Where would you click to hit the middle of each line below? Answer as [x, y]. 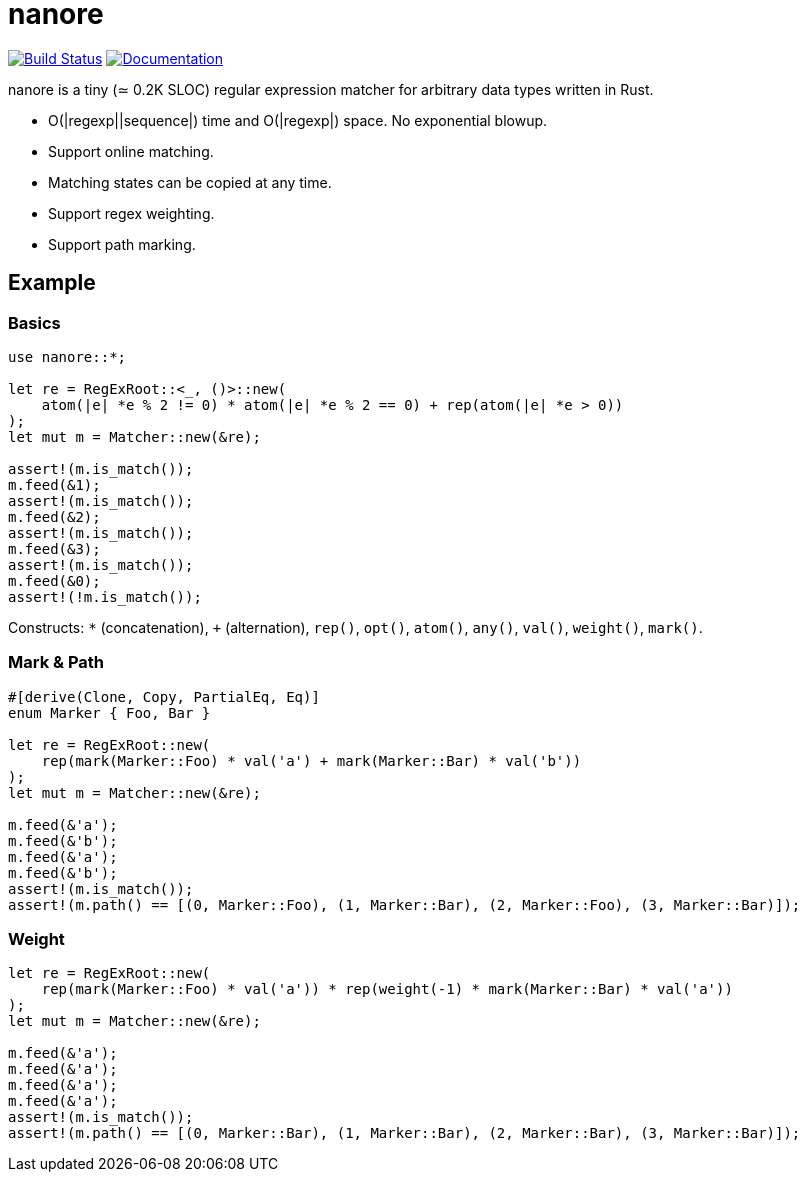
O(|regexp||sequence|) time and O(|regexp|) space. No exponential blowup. [298, 120]
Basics [34, 322]
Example [52, 283]
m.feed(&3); [54, 548]
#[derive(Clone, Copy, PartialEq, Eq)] [164, 696]
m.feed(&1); [54, 484]
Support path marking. [122, 244]
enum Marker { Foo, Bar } [109, 712]
